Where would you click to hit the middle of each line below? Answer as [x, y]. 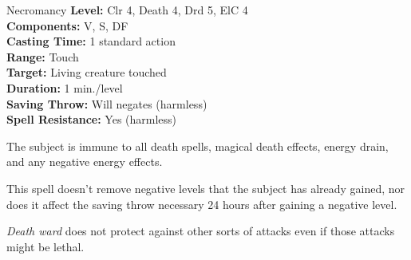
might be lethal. [45, 246]
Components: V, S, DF [67, 25]
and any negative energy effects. [85, 162]
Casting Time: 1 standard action [91, 41]
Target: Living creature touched [87, 72]
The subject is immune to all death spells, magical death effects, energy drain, [198, 146]
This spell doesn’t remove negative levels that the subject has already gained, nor [206, 188]
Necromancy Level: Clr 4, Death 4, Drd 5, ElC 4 [127, 10]
